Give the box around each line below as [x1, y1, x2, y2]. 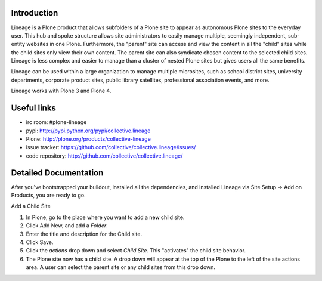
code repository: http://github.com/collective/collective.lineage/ [26, 152, 183, 159]
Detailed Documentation [11, 168, 104, 178]
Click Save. [26, 239, 54, 246]
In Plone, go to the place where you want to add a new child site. [26, 214, 185, 221]
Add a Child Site [11, 203, 51, 210]
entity [11, 41, 26, 48]
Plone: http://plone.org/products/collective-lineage [26, 135, 151, 143]
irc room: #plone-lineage [26, 119, 87, 126]
